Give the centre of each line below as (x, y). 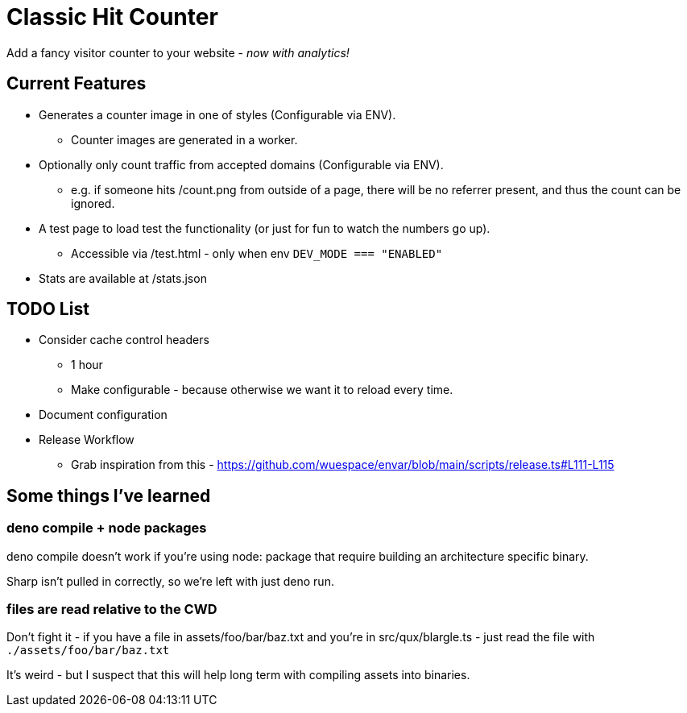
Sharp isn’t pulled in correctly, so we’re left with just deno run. (170, 581)
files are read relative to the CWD (112, 609)
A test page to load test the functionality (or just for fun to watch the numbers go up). (265, 228)
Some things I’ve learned (109, 495)
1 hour (87, 365)
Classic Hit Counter (112, 17)
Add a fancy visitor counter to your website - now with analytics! (178, 52)
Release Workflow (87, 440)
